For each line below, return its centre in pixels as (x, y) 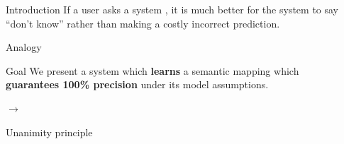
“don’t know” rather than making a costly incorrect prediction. (143, 23)
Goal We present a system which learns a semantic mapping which (152, 70)
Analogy (24, 47)
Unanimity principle (49, 132)
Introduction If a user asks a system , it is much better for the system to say (172, 9)
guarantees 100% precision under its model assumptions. (137, 84)
